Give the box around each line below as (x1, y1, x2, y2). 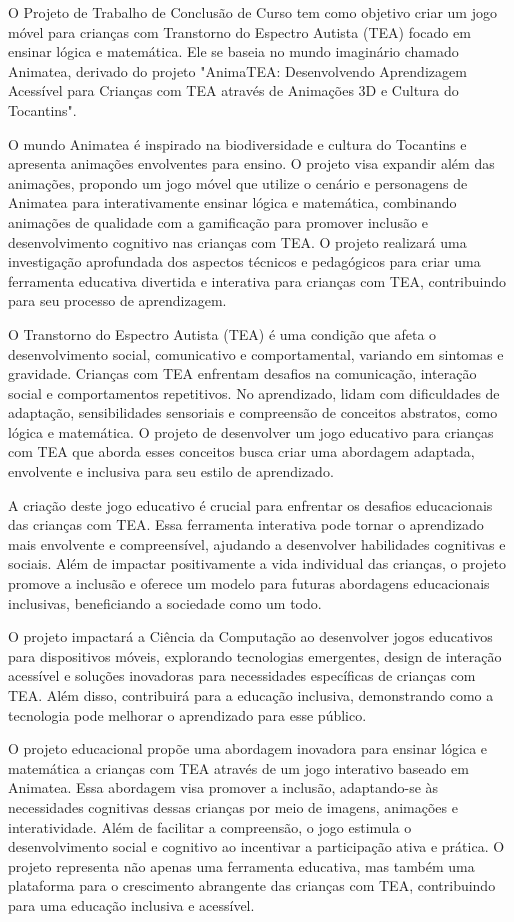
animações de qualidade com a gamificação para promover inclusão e (8, 211, 428, 232)
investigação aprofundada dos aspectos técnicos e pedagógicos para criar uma (8, 251, 481, 272)
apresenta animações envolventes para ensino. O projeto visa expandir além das (8, 153, 495, 174)
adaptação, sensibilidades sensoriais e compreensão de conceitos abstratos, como (8, 402, 498, 423)
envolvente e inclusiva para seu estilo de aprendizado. (8, 461, 334, 482)
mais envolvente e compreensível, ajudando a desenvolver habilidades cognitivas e (8, 533, 506, 554)
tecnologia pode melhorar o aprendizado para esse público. (8, 704, 367, 725)
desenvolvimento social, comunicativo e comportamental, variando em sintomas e (8, 343, 504, 364)
